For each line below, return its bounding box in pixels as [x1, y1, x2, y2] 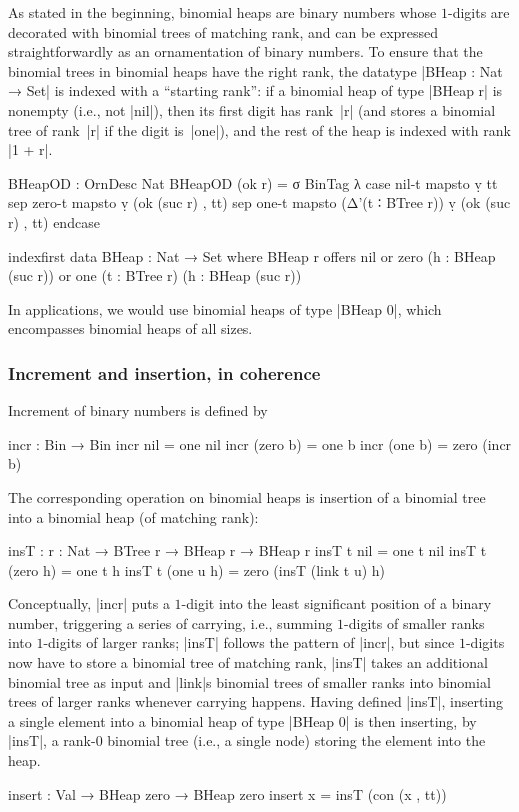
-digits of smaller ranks [344, 612, 485, 633]
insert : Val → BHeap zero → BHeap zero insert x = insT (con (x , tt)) [8, 783, 447, 804]
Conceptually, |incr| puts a [8, 593, 170, 614]
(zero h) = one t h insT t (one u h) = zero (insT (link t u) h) [8, 559, 386, 580]
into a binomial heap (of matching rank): [8, 506, 259, 527]
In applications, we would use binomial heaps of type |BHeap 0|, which [8, 298, 442, 319]
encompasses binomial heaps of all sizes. [8, 318, 253, 339]
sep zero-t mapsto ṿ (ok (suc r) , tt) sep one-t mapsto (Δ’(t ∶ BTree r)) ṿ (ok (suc [8, 192, 511, 213]
